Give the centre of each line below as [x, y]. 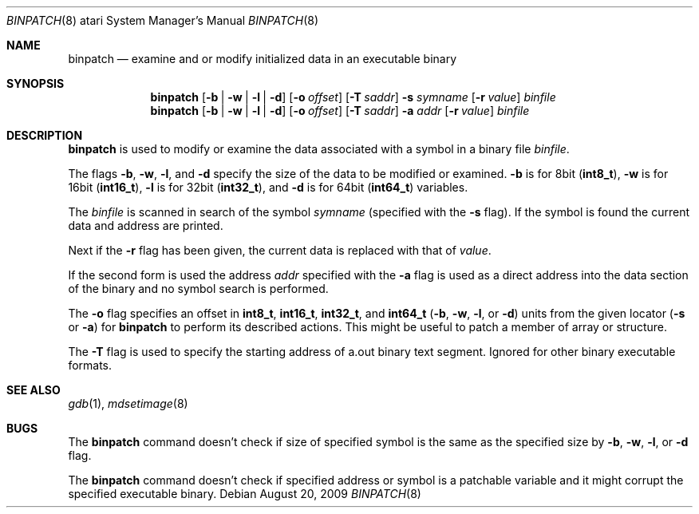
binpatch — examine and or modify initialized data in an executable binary [263, 59]
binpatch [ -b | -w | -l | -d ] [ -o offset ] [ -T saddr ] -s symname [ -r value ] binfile [353, 97]
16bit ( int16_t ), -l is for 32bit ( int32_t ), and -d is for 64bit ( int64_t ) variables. [268, 187]
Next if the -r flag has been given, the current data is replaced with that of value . [280, 250]
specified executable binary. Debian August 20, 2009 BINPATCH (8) [245, 494]
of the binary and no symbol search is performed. [198, 289]
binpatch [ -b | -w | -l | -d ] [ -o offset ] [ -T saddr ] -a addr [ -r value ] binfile [340, 111]
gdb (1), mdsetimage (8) [128, 403]
